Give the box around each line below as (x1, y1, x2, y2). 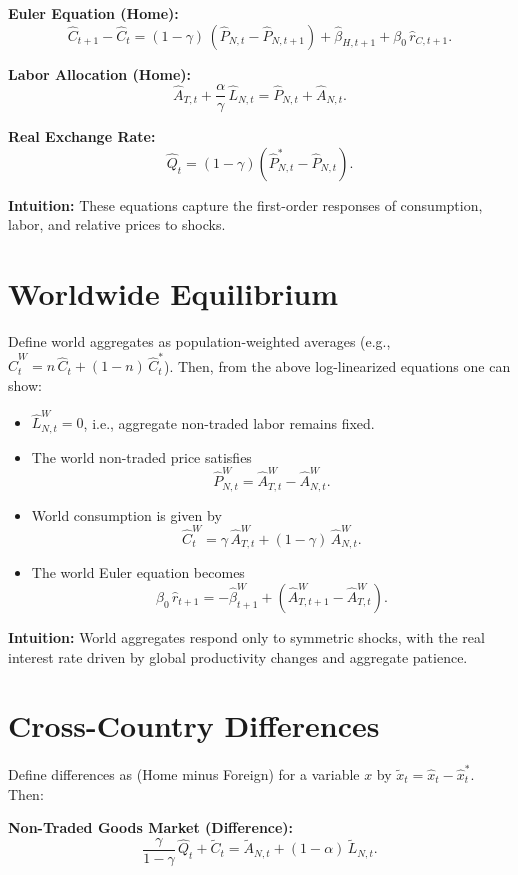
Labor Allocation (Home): (8, 63, 192, 84)
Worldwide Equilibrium (8, 273, 339, 314)
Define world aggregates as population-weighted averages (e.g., (8, 331, 391, 352)
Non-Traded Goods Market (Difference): (8, 817, 294, 838)
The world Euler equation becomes (31, 562, 245, 583)
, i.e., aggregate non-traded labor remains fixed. (83, 412, 375, 433)
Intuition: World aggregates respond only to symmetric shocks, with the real (8, 626, 485, 647)
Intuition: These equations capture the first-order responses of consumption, (8, 194, 483, 215)
